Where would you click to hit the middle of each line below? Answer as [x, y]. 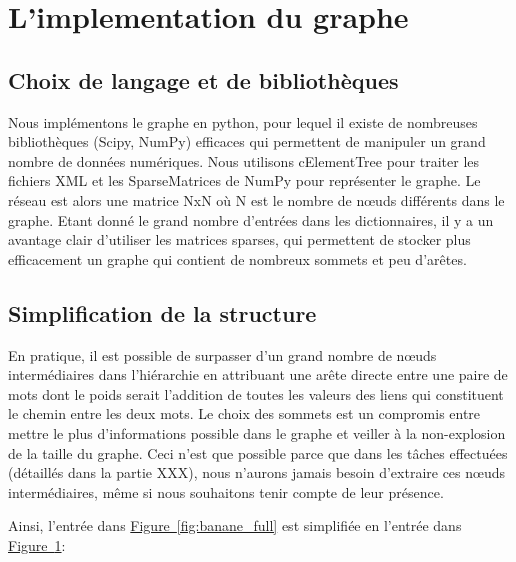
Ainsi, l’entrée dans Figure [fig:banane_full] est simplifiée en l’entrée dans [235, 525]
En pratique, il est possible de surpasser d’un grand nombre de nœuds [222, 354]
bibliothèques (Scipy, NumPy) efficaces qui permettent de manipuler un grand [247, 141]
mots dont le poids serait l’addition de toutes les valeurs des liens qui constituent [256, 393]
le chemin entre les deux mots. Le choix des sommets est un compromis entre [244, 413]
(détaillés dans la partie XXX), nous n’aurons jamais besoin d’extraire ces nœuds [257, 472]
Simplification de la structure [162, 312]
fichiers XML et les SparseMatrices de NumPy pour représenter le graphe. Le [244, 180]
